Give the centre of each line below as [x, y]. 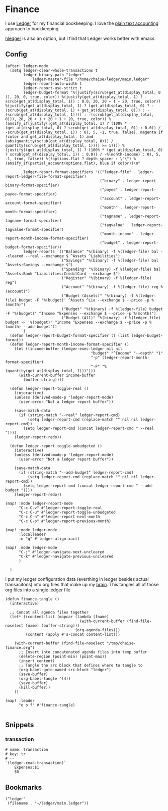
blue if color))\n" [120, 163]
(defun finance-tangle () [32, 599]
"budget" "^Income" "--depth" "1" [127, 353]
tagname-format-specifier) [33, 221]
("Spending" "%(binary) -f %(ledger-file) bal [111, 269]
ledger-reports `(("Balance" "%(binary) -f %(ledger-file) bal [91, 251]
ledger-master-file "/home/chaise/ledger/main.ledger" [91, 79]
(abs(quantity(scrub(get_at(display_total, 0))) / [59, 141]
